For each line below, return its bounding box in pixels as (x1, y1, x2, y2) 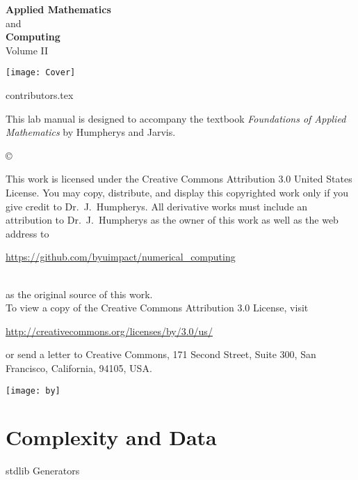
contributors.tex (6, 88, 74, 102)
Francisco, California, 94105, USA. (6, 360, 152, 375)
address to (6, 226, 49, 240)
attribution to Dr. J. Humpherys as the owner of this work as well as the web (6, 212, 339, 227)
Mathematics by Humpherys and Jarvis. (6, 125, 176, 139)
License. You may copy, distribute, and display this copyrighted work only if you (6, 185, 348, 199)
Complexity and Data (6, 423, 217, 451)
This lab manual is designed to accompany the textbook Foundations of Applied (6, 111, 346, 125)
